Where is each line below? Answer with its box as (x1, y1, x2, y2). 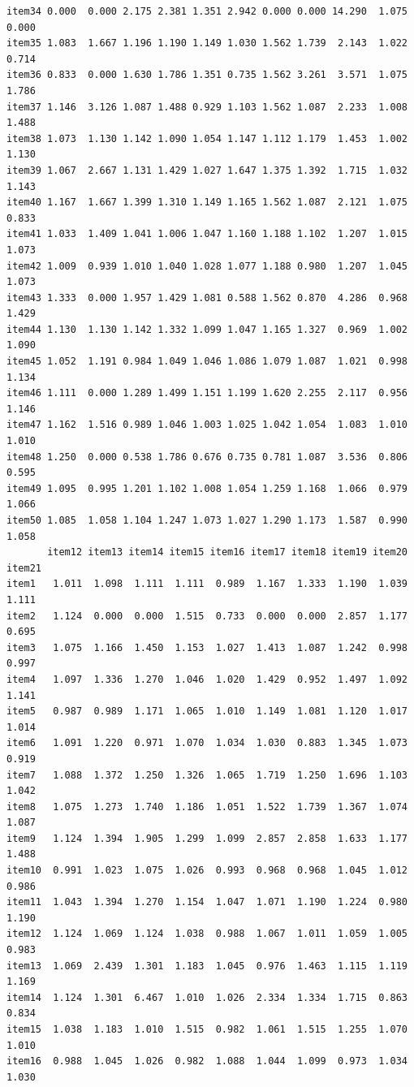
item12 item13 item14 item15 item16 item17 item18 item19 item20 (47, 546, 408, 559)
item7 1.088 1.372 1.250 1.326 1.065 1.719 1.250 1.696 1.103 (6, 769, 408, 781)
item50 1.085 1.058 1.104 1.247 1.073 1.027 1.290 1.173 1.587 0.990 (6, 515, 408, 526)
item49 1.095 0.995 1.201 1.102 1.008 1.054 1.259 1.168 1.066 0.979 (6, 482, 408, 494)
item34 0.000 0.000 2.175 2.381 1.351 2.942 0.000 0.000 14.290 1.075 (6, 6, 408, 17)
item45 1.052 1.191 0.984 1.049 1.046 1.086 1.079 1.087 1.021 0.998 (6, 356, 408, 368)
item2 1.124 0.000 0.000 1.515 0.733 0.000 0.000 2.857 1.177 (6, 610, 408, 622)
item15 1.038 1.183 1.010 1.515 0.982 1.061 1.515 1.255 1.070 (6, 1024, 408, 1035)
